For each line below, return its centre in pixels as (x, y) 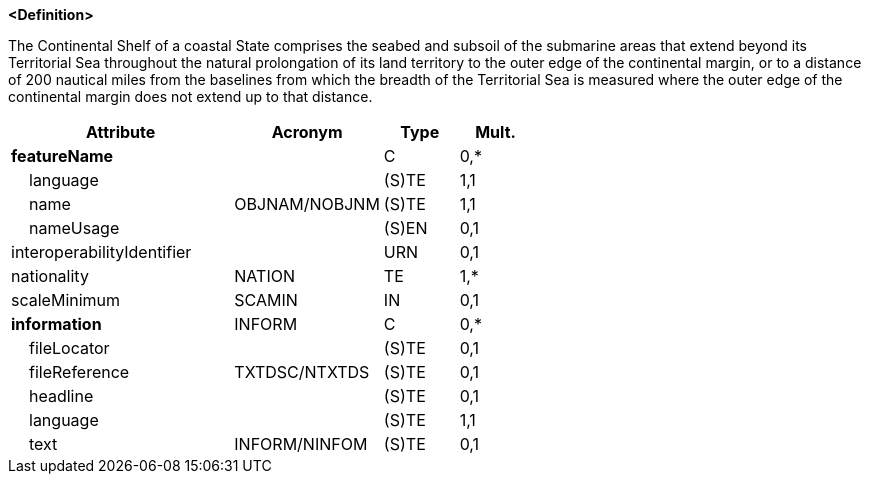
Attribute (121, 132)
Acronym (307, 132)
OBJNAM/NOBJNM (307, 204)
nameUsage (74, 228)
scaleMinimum (66, 300)
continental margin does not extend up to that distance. (190, 96)
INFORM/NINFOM (301, 444)
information (56, 324)
